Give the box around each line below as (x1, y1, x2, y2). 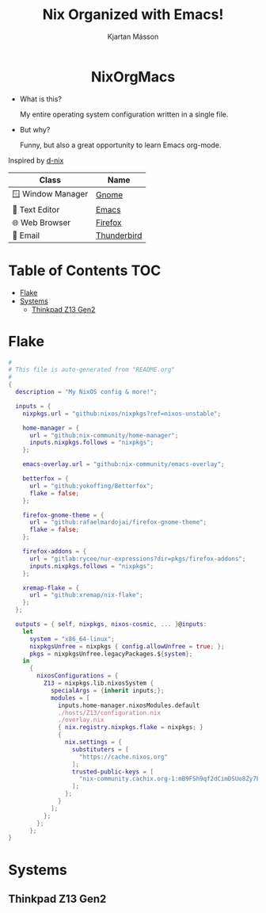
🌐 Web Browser (12, 216, 71, 227)
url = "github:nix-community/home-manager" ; (28, 431, 179, 439)
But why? (19, 124, 51, 134)
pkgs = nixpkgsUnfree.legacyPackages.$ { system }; (28, 650, 193, 658)
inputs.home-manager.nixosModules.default (58, 701, 200, 709)
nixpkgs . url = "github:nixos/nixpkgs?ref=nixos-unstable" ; (22, 410, 222, 418)
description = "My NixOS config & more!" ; (15, 388, 158, 396)
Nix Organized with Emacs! (42, 6, 224, 24)
